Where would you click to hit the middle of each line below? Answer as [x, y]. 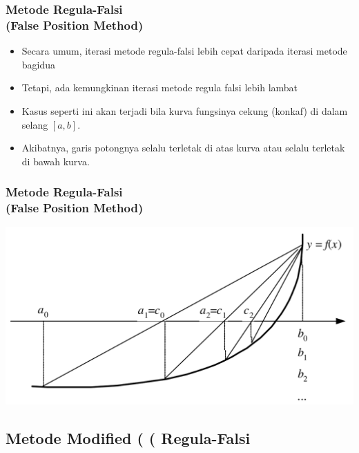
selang [35, 124]
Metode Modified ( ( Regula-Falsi [128, 438]
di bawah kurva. [56, 161]
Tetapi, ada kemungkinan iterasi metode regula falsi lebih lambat [160, 87]
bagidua [39, 64]
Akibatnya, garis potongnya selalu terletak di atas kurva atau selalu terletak [183, 148]
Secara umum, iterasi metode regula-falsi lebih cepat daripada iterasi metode [184, 51]
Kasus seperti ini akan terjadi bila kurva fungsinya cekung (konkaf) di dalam [185, 110]
